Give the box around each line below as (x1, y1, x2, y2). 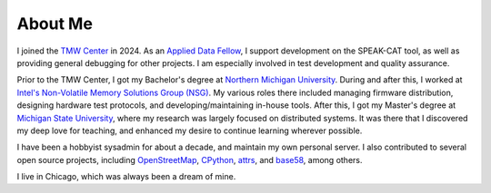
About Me (16, 14, 93, 34)
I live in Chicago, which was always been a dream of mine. (16, 171, 236, 182)
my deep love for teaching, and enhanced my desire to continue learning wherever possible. (16, 125, 363, 136)
